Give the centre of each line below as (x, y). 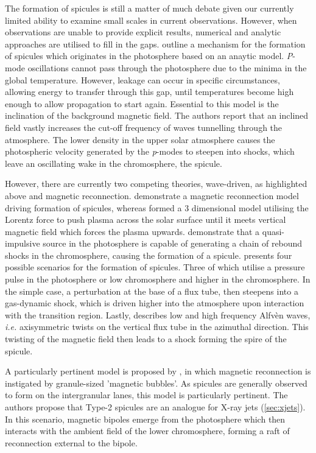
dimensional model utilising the (250, 207)
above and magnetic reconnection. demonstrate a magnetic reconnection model (152, 195)
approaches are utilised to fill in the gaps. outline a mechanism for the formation (155, 44)
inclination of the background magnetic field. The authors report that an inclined (157, 115)
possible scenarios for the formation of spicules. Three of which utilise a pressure (155, 267)
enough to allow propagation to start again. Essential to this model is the (142, 103)
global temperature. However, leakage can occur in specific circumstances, (142, 79)
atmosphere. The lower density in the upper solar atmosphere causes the (140, 139)
